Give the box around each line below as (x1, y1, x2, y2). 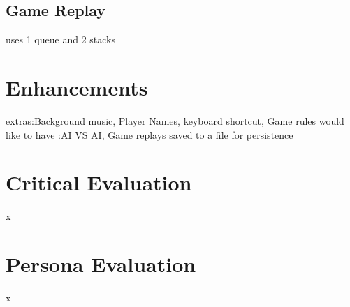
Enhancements (6, 73, 148, 101)
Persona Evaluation (6, 250, 196, 278)
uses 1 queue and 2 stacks (6, 32, 115, 47)
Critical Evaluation (6, 168, 192, 197)
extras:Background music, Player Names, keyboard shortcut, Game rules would (6, 113, 344, 128)
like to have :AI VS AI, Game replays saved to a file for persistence (6, 127, 293, 142)
